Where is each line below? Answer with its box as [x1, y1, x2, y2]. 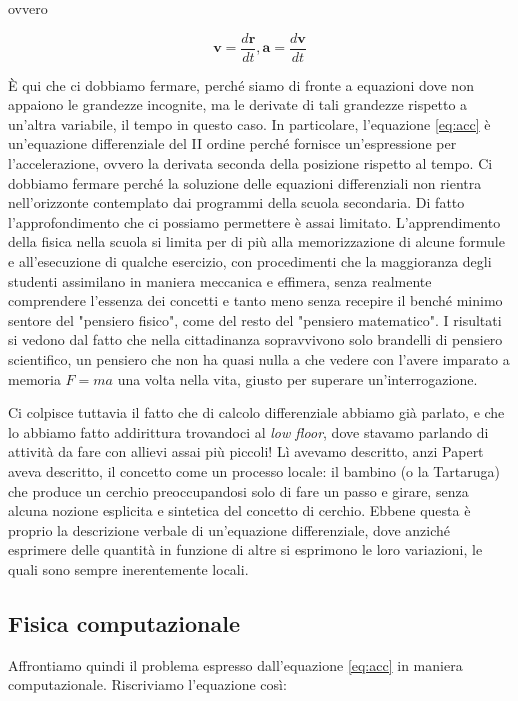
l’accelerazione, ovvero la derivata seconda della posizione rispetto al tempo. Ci [8, 153, 493, 174]
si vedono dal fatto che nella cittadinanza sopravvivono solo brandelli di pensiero [8, 329, 503, 350]
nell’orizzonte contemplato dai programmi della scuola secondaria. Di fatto [8, 192, 465, 213]
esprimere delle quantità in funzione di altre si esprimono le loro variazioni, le [8, 539, 483, 560]
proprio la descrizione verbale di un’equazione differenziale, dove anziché [8, 519, 451, 540]
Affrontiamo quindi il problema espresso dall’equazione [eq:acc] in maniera [8, 654, 463, 675]
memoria [8, 368, 61, 389]
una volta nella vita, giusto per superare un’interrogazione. [117, 368, 478, 389]
